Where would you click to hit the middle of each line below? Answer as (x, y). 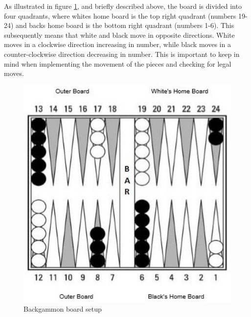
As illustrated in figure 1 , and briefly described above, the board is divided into (123, 6)
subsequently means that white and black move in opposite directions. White (119, 35)
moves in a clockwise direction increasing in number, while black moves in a (117, 44)
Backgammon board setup (63, 309)
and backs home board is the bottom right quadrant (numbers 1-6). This (125, 25)
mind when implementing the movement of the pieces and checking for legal (118, 63)
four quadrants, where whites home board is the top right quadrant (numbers (120, 15)
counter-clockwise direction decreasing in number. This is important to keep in (122, 54)
